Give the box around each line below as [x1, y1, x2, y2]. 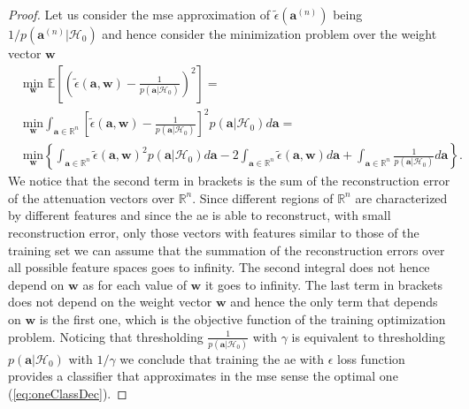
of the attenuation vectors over [8, 188, 174, 207]
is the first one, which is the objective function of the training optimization [39, 309, 446, 328]
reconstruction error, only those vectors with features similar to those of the [8, 223, 419, 241]
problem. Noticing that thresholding [8, 327, 204, 345]
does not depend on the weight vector [8, 292, 212, 311]
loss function [337, 349, 405, 367]
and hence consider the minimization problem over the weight [102, 25, 437, 42]
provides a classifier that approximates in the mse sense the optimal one [8, 367, 398, 385]
